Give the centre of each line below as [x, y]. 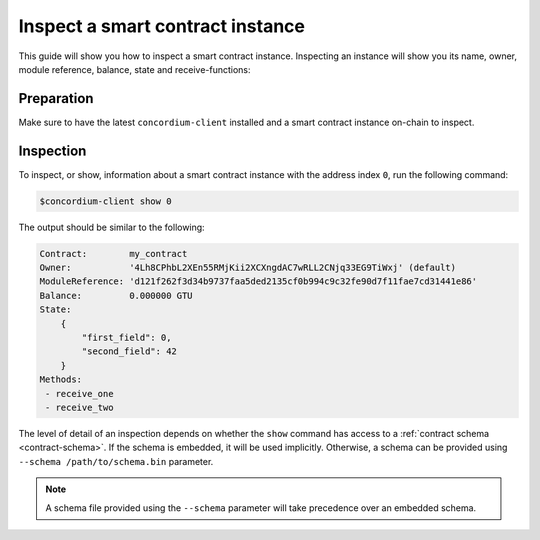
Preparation [56, 98]
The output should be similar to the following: [111, 227]
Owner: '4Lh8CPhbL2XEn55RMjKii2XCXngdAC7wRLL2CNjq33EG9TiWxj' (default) [248, 268]
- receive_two [79, 407]
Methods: [61, 379]
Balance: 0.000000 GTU [116, 295]
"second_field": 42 [129, 351]
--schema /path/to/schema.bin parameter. [116, 461]
